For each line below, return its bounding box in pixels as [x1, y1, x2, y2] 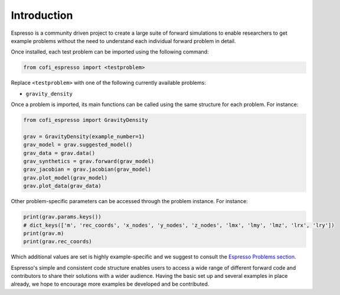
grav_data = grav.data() [23, 150, 96, 156]
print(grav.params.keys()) [23, 214, 102, 220]
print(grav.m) [23, 230, 64, 237]
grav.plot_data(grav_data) [23, 183, 102, 190]
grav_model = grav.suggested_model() [23, 141, 133, 148]
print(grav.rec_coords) [23, 238, 93, 245]
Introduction [11, 9, 73, 22]
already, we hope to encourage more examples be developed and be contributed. [11, 280, 210, 288]
